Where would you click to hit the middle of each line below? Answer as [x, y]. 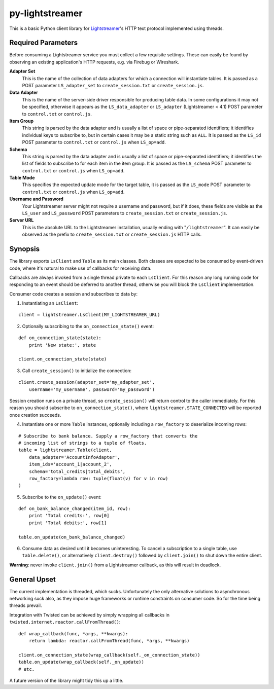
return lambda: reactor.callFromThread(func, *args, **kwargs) [109, 641]
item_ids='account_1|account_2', [71, 464]
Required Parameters [44, 43]
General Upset [32, 579]
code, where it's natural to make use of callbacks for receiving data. [80, 268]
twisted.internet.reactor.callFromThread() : [65, 622]
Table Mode [22, 178]
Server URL [22, 220]
